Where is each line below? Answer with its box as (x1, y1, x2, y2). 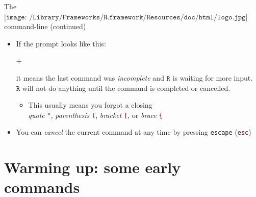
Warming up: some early (4, 157, 181, 178)
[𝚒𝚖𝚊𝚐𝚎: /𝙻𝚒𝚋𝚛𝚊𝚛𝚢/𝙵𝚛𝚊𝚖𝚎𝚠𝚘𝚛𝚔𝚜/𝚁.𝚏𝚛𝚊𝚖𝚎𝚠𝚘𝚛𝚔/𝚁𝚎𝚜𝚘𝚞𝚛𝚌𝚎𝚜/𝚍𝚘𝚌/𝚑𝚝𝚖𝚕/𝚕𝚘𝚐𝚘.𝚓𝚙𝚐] (4, 13, 248, 21)
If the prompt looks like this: (16, 38, 106, 48)
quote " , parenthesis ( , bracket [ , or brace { (28, 109, 163, 120)
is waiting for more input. (172, 72, 253, 83)
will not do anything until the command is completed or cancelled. (22, 82, 231, 93)
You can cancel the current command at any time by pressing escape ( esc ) (16, 127, 251, 137)
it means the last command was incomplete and (16, 72, 164, 83)
